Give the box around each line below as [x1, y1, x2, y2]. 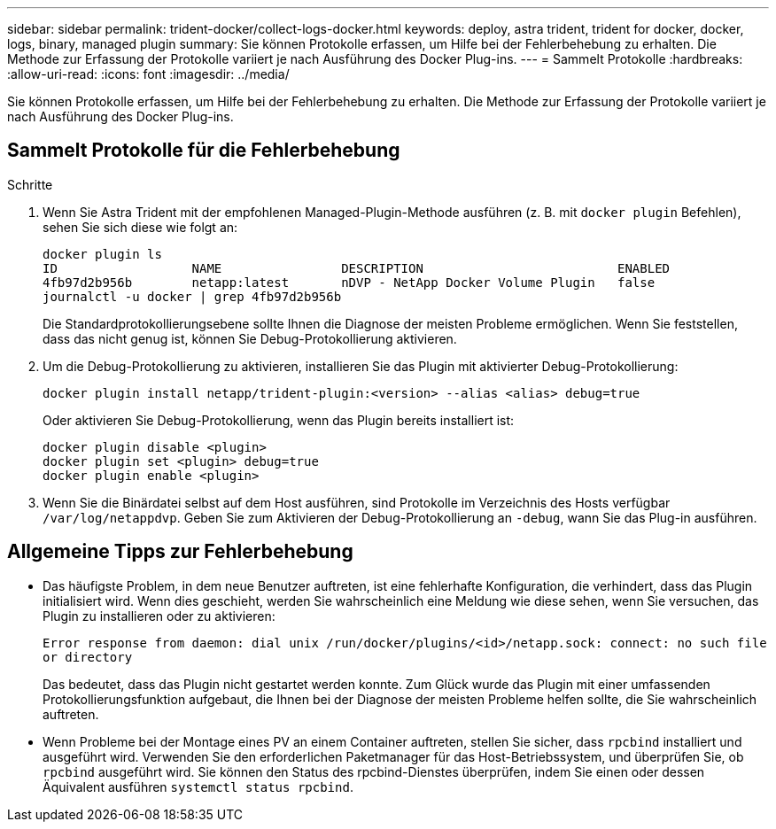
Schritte [7, 176, 53, 192]
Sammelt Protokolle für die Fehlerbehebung [7, 139, 400, 162]
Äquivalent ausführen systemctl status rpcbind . [43, 779, 353, 794]
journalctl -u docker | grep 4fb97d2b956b [43, 289, 342, 304]
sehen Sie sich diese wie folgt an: [43, 219, 238, 235]
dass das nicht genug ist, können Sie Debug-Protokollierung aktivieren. [43, 330, 457, 346]
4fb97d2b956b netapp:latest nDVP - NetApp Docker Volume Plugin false [43, 275, 656, 290]
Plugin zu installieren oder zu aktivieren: [43, 608, 275, 624]
